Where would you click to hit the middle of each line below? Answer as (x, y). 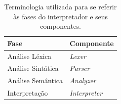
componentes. (60, 26)
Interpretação (28, 93)
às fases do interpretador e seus (61, 16)
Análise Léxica (29, 56)
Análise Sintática (33, 68)
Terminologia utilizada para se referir (60, 6)
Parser (80, 68)
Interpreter (86, 93)
